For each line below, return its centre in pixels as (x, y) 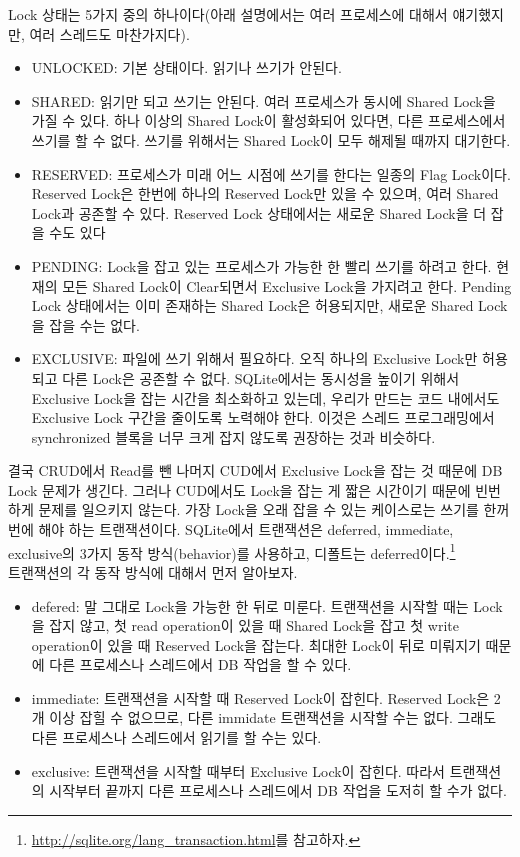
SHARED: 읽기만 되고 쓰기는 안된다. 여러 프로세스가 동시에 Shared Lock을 (263, 100)
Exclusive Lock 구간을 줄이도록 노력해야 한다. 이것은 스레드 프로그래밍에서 (263, 417)
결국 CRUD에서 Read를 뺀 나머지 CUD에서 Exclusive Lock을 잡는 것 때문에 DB (255, 470)
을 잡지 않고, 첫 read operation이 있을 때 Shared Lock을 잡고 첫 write (245, 625)
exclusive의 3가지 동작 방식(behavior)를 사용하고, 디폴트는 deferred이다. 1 (232, 551)
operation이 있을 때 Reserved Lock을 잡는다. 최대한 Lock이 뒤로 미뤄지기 (256, 644)
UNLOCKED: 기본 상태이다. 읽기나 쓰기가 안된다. (186, 67)
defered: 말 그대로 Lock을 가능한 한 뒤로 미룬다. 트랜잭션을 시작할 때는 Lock (267, 605)
